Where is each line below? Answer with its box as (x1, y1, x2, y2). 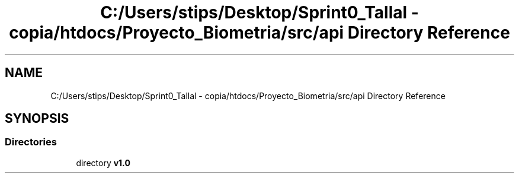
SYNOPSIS (5, 111, 69, 126)
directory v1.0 (76, 157, 130, 168)
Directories (5, 136, 57, 148)
